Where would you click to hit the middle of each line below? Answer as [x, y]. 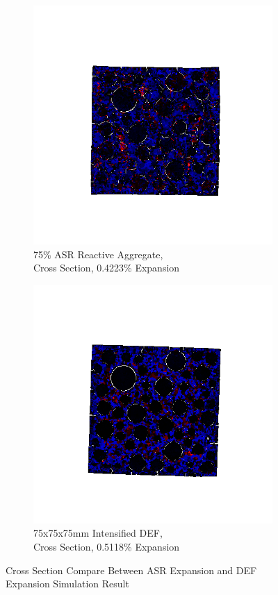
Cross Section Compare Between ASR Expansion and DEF [131, 570]
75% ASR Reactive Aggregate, [98, 254]
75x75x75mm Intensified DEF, [98, 533]
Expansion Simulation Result [67, 584]
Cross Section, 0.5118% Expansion [107, 546]
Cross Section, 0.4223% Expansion [107, 268]
